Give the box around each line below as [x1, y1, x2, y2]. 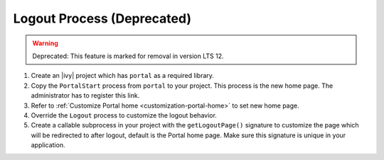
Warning [32, 39, 58, 47]
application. [31, 141, 65, 149]
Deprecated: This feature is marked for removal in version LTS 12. [32, 52, 224, 60]
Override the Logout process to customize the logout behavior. [31, 110, 217, 120]
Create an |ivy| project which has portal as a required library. [31, 72, 215, 80]
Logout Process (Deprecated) [13, 11, 192, 26]
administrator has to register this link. [31, 91, 140, 100]
